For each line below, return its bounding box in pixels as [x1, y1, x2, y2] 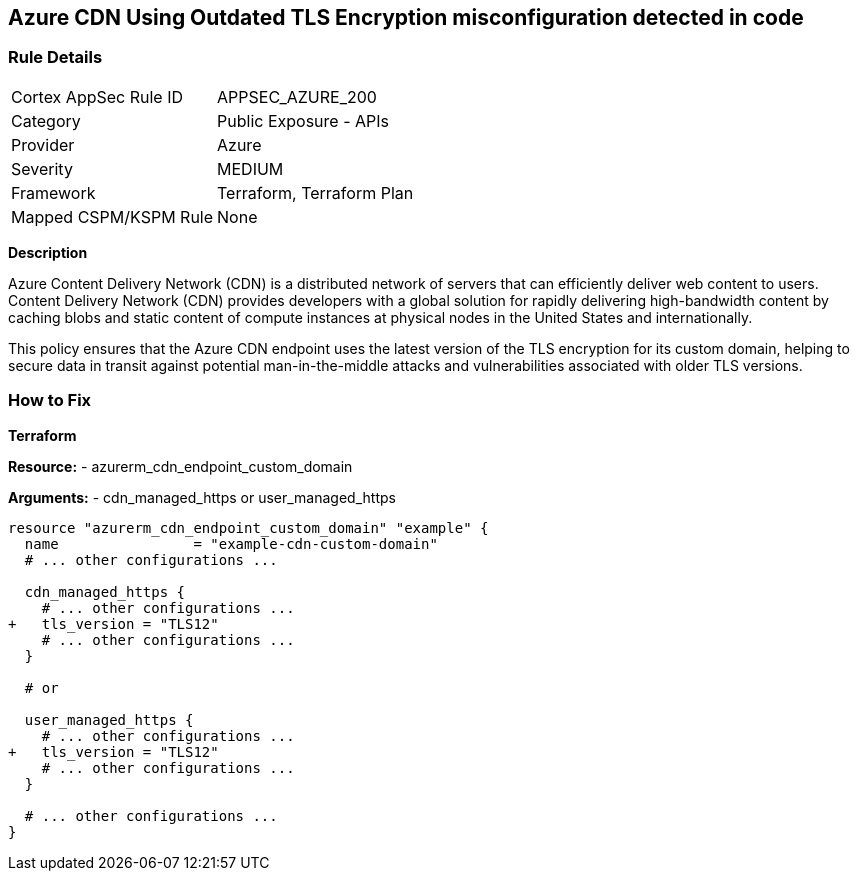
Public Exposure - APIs [217, 110, 389, 131]
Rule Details [8, 47, 103, 68]
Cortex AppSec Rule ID [11, 86, 184, 107]
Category [11, 110, 81, 131]
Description [8, 243, 88, 261]
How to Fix [8, 390, 92, 411]
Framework [11, 182, 96, 203]
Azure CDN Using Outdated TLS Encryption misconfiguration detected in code [8, 5, 804, 30]
